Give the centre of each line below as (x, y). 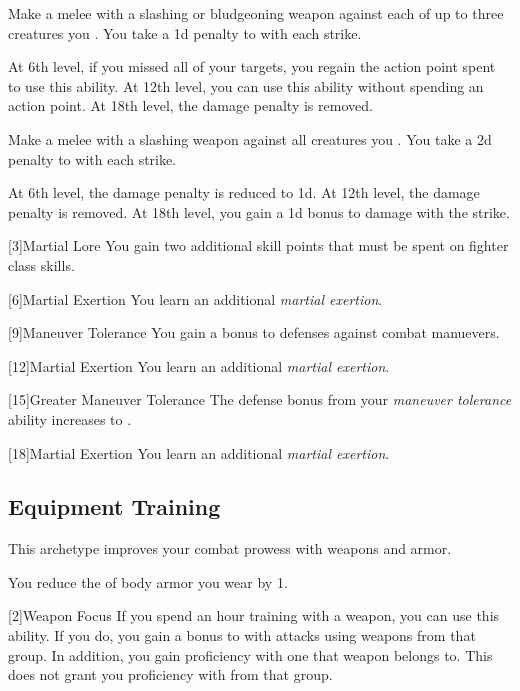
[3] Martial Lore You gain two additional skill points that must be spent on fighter (258, 245)
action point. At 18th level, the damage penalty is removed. (190, 105)
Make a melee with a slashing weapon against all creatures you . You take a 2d (250, 138)
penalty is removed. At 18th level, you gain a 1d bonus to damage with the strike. (259, 211)
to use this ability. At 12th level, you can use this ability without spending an (246, 85)
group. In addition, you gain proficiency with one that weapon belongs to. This (250, 654)
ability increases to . (70, 418)
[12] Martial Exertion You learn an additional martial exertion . (199, 365)
